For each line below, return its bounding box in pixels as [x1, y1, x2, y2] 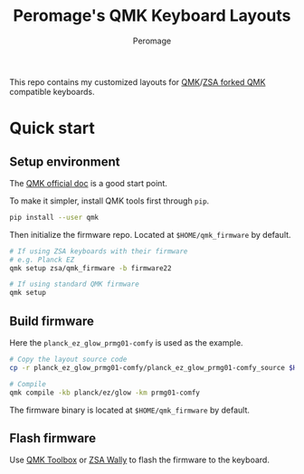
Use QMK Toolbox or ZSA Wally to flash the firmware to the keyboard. [9, 454, 270, 466]
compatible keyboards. [9, 86, 95, 97]
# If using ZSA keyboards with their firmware [9, 246, 188, 256]
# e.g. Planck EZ [9, 255, 75, 264]
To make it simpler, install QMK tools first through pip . [9, 195, 210, 206]
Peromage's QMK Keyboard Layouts [13, 5, 291, 26]
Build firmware [9, 313, 95, 328]
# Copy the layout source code [9, 355, 128, 364]
